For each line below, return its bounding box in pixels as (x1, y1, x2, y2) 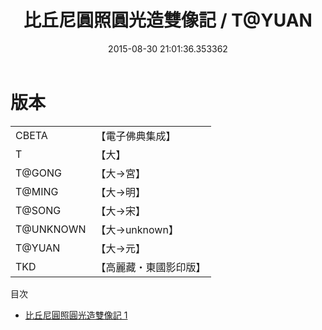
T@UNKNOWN (15, 222, 87, 236)
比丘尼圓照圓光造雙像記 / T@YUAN (23, 9, 313, 32)
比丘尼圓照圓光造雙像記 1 (24, 309, 128, 321)
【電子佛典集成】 (95, 129, 177, 143)
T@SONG (15, 203, 62, 217)
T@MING (15, 184, 59, 198)
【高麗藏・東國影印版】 (95, 260, 207, 274)
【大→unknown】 (95, 222, 179, 236)
